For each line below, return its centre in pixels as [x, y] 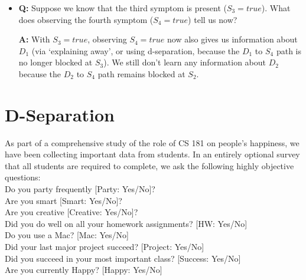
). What [276, 8]
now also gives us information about [232, 39]
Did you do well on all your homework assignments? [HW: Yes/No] [126, 223]
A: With [34, 39]
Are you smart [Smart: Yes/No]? [64, 200]
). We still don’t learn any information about [185, 62]
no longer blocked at [56, 62]
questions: [23, 177]
